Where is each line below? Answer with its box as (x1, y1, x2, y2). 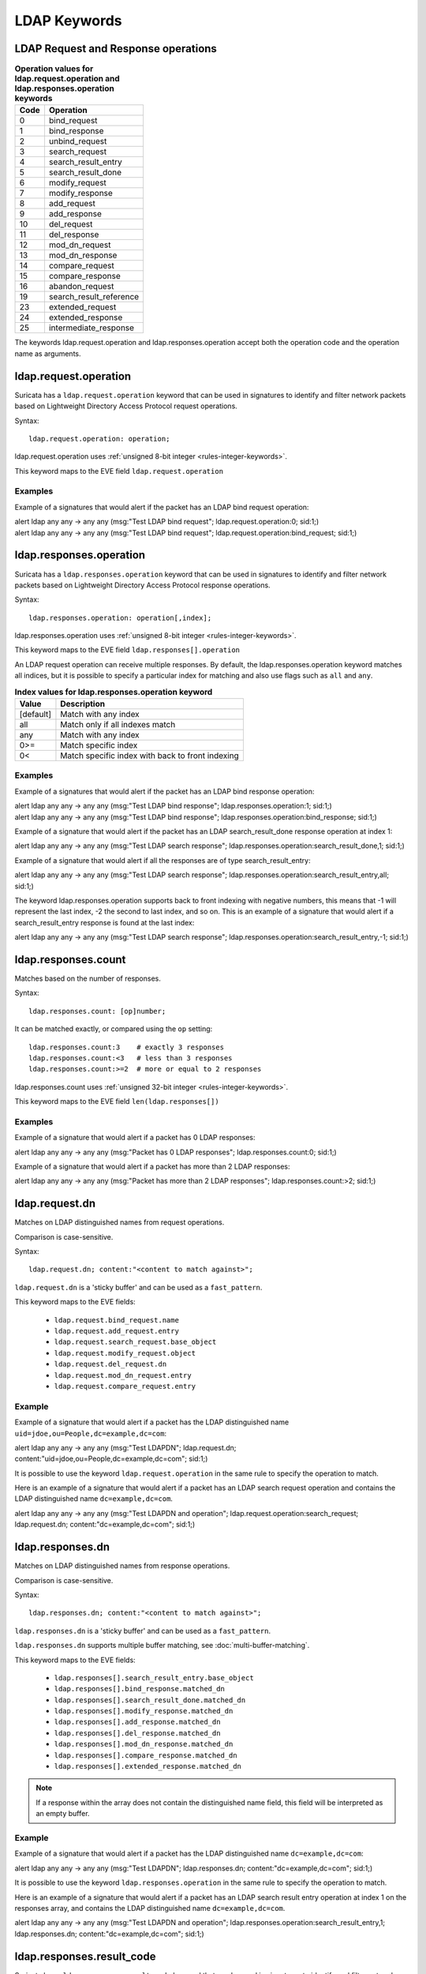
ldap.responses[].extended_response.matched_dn (54, 1762, 242, 1771)
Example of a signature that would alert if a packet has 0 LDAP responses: (14, 1133, 256, 1143)
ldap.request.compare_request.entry (54, 1382, 196, 1390)
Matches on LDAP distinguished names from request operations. (14, 1218, 225, 1227)
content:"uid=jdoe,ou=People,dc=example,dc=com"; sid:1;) (14, 1454, 208, 1464)
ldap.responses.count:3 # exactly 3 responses (28, 1042, 225, 1052)
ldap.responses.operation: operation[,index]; (28, 613, 212, 622)
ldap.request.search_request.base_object (54, 1338, 217, 1346)
